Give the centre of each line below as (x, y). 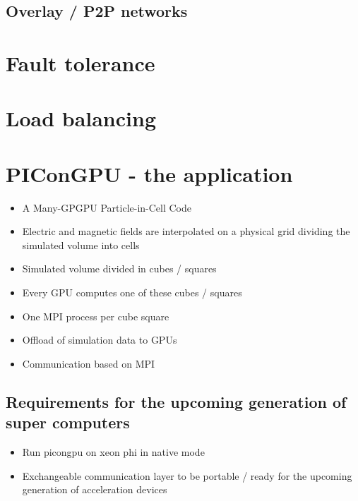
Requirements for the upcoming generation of (176, 401)
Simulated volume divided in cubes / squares (119, 268)
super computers (68, 422)
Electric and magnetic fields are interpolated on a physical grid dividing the (186, 231)
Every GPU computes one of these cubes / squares (132, 292)
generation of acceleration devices (95, 489)
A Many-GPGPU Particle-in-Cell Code (107, 207)
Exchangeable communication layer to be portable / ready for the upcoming (187, 475)
